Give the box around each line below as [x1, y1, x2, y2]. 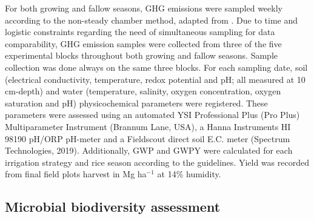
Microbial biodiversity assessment [5, 197, 221, 216]
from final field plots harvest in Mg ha [5, 168, 147, 180]
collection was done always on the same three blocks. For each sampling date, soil [5, 60, 308, 73]
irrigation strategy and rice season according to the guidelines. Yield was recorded [5, 155, 309, 168]
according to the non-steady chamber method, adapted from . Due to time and [5, 13, 298, 26]
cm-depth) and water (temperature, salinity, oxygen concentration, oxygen [5, 85, 281, 97]
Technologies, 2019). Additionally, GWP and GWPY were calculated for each [5, 144, 293, 157]
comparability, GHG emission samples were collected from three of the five [5, 37, 282, 50]
